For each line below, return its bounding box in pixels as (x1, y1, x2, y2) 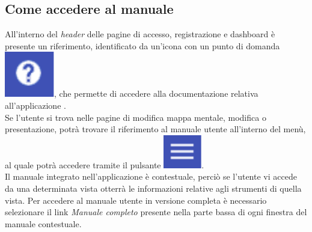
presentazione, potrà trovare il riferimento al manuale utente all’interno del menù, (5, 123, 306, 135)
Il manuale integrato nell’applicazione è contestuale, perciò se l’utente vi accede (5, 170, 297, 183)
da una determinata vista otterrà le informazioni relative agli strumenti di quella (5, 182, 302, 194)
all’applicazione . (5, 99, 66, 111)
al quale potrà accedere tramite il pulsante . (5, 158, 204, 171)
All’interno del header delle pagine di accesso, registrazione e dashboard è (5, 28, 275, 40)
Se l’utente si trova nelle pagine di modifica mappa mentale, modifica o (5, 111, 266, 123)
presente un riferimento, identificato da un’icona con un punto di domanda (5, 39, 280, 52)
